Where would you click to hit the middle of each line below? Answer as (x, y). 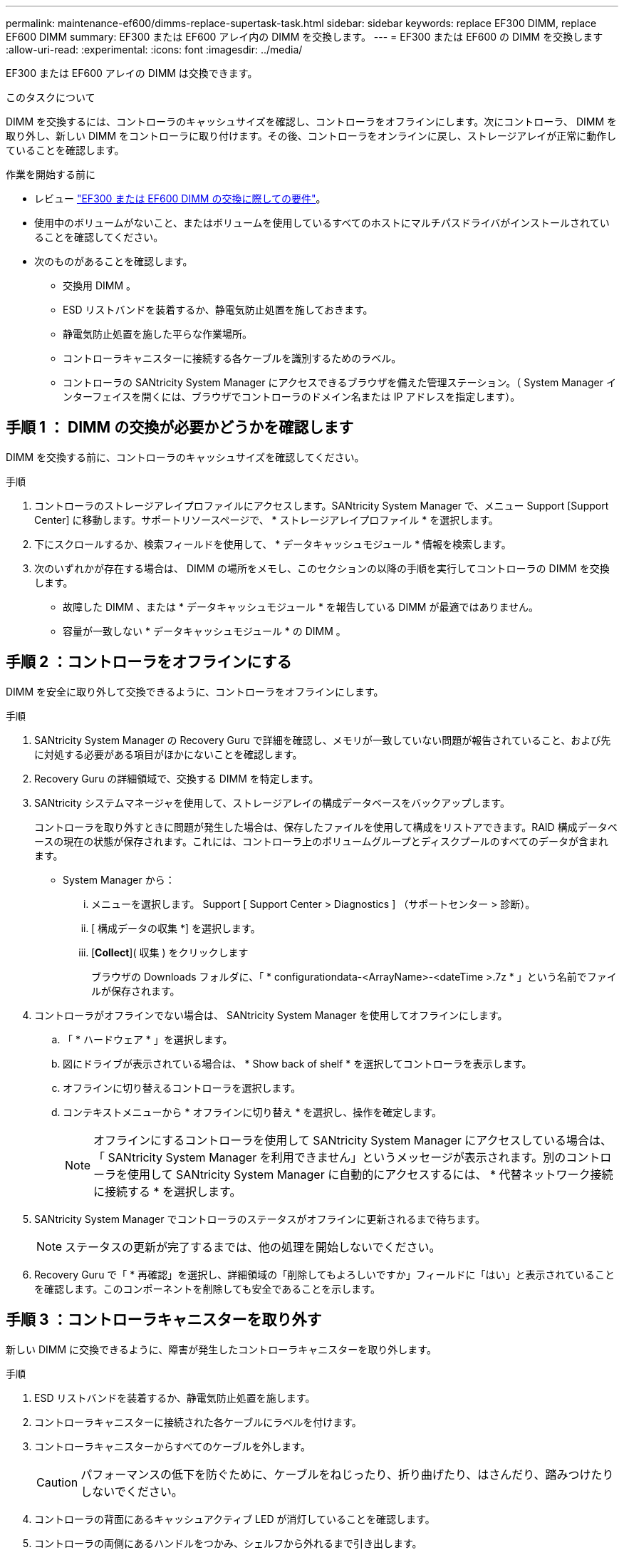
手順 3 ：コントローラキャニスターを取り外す (164, 1320)
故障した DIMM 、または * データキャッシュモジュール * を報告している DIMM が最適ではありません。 (301, 606)
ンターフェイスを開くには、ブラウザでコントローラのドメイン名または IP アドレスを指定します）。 (292, 397)
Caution (57, 1482)
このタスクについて (51, 97)
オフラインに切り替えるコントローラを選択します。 (182, 1088)
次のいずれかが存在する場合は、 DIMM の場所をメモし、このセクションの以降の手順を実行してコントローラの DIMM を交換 (322, 568)
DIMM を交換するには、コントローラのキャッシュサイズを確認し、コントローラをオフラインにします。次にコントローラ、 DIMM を (312, 122)
